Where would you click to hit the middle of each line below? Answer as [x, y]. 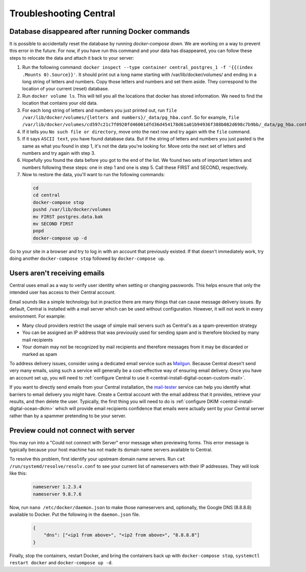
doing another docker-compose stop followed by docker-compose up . [87, 258]
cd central [46, 195]
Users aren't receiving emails [57, 273]
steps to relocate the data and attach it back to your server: [72, 58]
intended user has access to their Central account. [62, 292]
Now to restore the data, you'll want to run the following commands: [94, 175]
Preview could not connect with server [72, 430]
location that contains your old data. [60, 103]
